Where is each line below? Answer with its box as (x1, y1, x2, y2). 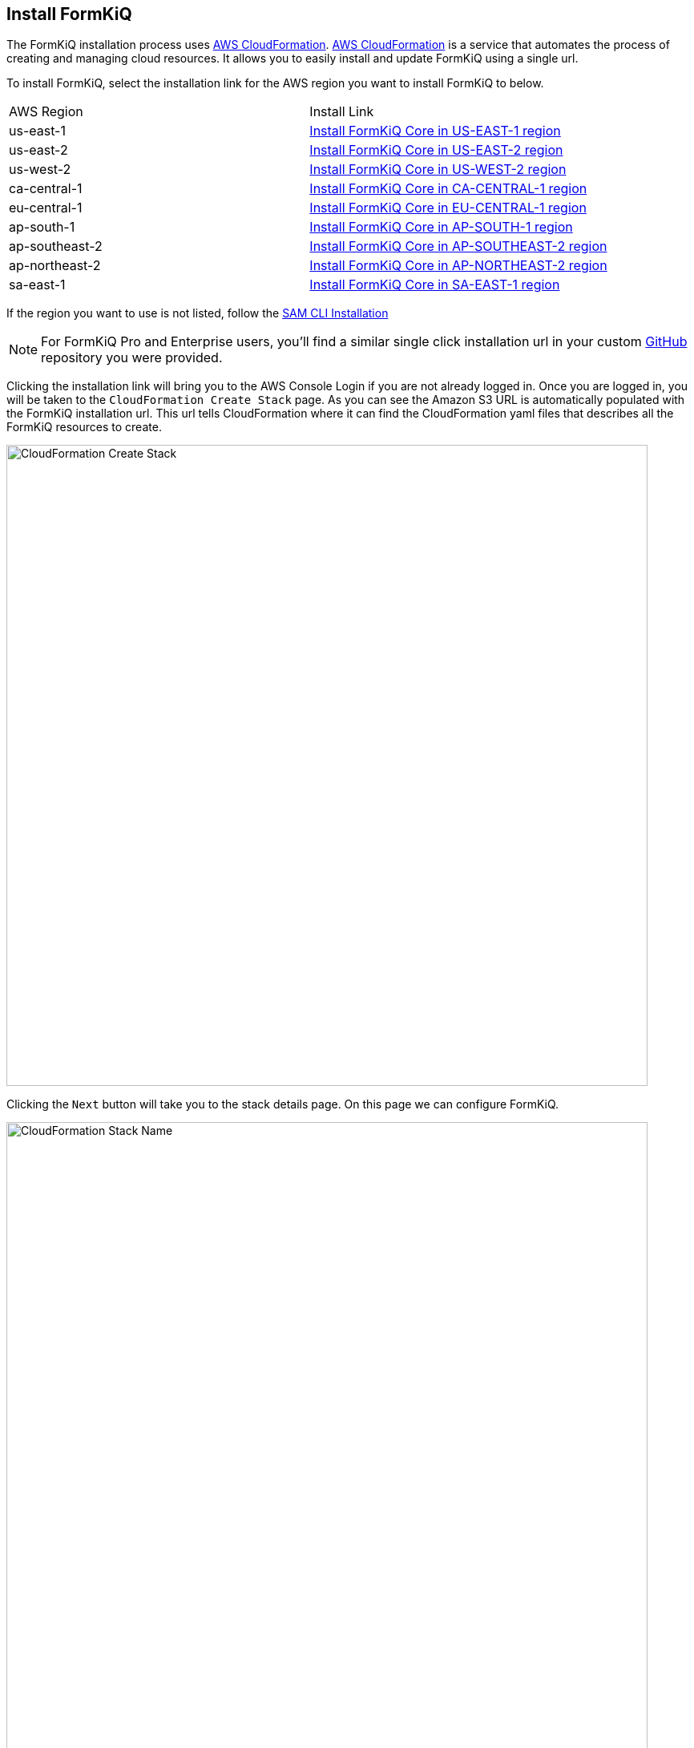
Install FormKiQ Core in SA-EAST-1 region (309, 277, 560, 293)
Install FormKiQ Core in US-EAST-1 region (309, 123, 561, 139)
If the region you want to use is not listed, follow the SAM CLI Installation (6, 306, 389, 321)
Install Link (309, 103, 374, 120)
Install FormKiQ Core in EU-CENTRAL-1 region (309, 200, 587, 216)
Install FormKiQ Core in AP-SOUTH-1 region (309, 219, 573, 236)
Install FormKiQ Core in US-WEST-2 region (309, 161, 567, 178)
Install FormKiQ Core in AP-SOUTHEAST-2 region (309, 238, 607, 255)
